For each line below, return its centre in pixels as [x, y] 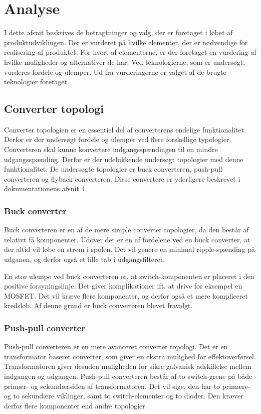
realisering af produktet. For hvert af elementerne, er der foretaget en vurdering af [130, 52]
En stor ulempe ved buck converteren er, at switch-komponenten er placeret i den [129, 276]
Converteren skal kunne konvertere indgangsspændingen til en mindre [111, 149]
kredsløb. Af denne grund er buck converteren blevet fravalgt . [98, 305]
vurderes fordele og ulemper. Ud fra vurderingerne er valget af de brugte [115, 72]
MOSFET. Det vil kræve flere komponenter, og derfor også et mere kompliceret [126, 295]
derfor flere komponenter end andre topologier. [76, 405]
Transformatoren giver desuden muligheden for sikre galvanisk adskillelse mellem [128, 366]
